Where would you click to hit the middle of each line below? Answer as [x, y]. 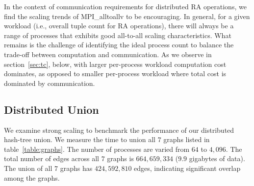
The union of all [28, 168]
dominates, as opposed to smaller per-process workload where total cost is [115, 73]
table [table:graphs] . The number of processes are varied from [97, 149]
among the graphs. [32, 177]
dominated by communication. [50, 83]
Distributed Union [51, 109]
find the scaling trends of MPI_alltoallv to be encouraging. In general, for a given [127, 16]
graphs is [120, 158]
